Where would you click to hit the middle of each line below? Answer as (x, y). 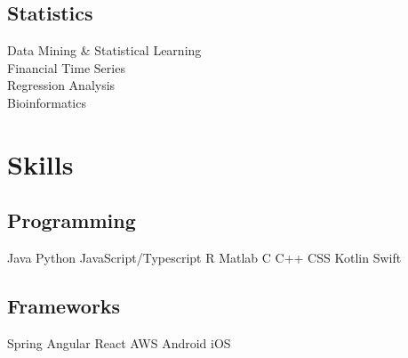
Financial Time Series (66, 67)
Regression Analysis (61, 85)
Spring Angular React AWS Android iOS (119, 342)
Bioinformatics (47, 102)
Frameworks (64, 306)
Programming (72, 220)
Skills (40, 163)
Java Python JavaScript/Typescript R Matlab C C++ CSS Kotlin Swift (204, 258)
